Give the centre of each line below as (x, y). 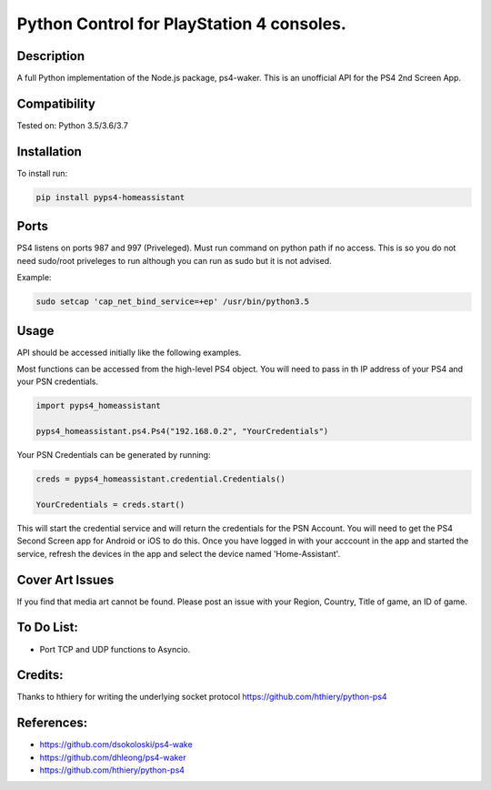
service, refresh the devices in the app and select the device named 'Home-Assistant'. (179, 553)
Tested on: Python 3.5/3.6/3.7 (73, 125)
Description (51, 56)
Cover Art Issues (65, 579)
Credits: (40, 675)
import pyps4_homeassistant (98, 406)
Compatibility (56, 103)
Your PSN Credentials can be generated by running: (114, 455)
